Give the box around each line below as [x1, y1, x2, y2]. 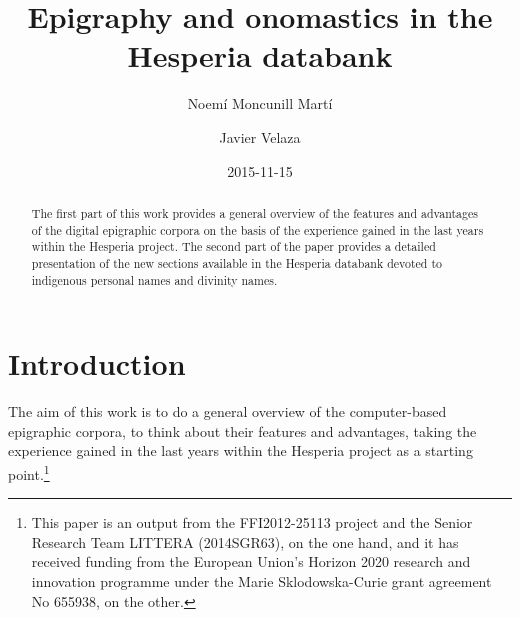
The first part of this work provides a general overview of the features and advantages [31, 204, 478, 221]
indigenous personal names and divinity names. [31, 271, 278, 288]
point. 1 [8, 460, 50, 484]
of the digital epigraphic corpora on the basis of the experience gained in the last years [31, 221, 484, 238]
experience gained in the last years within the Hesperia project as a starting [8, 440, 473, 461]
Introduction [8, 343, 186, 384]
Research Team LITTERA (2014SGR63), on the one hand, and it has [31, 531, 459, 552]
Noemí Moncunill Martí [187, 93, 333, 114]
